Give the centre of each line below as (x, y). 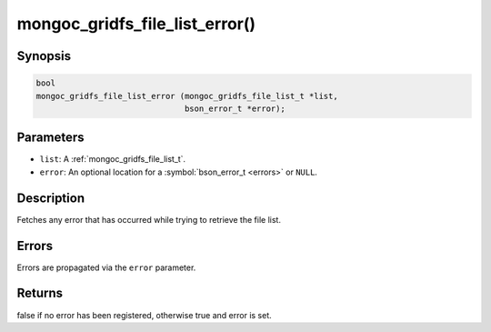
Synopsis (44, 56)
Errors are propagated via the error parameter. (106, 267)
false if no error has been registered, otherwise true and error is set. (144, 315)
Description (51, 198)
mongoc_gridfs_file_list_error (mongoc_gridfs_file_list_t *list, (187, 96)
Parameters (50, 138)
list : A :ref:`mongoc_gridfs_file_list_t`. (113, 159)
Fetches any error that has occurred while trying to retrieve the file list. (149, 219)
